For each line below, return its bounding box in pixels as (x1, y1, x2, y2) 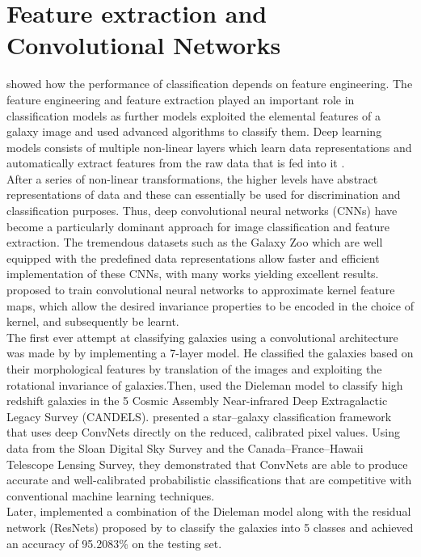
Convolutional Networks (6, 28, 281, 61)
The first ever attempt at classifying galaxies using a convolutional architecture (6, 328, 398, 345)
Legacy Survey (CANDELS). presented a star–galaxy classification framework (6, 407, 392, 424)
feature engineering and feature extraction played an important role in (6, 91, 355, 108)
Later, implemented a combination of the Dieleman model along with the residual (6, 503, 411, 520)
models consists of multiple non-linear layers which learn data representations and (6, 138, 412, 155)
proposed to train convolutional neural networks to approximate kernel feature (6, 281, 395, 298)
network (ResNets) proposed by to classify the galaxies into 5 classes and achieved (6, 518, 414, 535)
